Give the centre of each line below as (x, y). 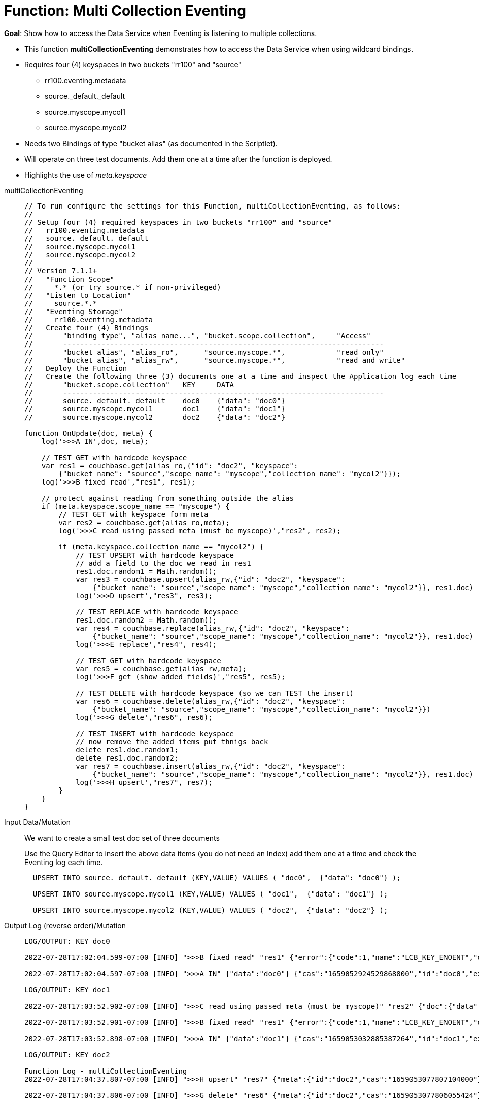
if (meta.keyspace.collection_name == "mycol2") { (161, 547)
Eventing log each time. (64, 862)
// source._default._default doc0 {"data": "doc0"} (155, 401)
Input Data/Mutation (37, 822)
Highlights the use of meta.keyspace (86, 175)
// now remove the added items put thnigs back (172, 742)
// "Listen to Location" (78, 295)
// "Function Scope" (70, 279)
